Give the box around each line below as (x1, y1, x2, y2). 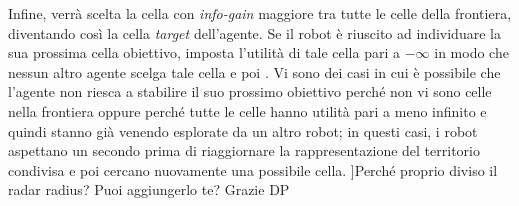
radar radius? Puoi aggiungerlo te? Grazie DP (8, 179, 290, 200)
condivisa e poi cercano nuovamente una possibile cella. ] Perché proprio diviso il (8, 159, 498, 180)
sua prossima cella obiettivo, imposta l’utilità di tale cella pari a (8, 42, 400, 63)
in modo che (434, 42, 509, 63)
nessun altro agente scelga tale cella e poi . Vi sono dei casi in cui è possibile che (8, 61, 501, 82)
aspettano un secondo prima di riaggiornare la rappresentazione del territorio (8, 140, 480, 161)
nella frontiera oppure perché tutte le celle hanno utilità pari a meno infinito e (8, 100, 487, 121)
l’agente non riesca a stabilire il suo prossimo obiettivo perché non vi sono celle (8, 81, 492, 102)
